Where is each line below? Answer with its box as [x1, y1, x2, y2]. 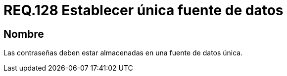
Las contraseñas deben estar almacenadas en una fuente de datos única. [3, 49, 243, 57]
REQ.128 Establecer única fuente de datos [3, 2, 284, 19]
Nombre [3, 27, 44, 40]
